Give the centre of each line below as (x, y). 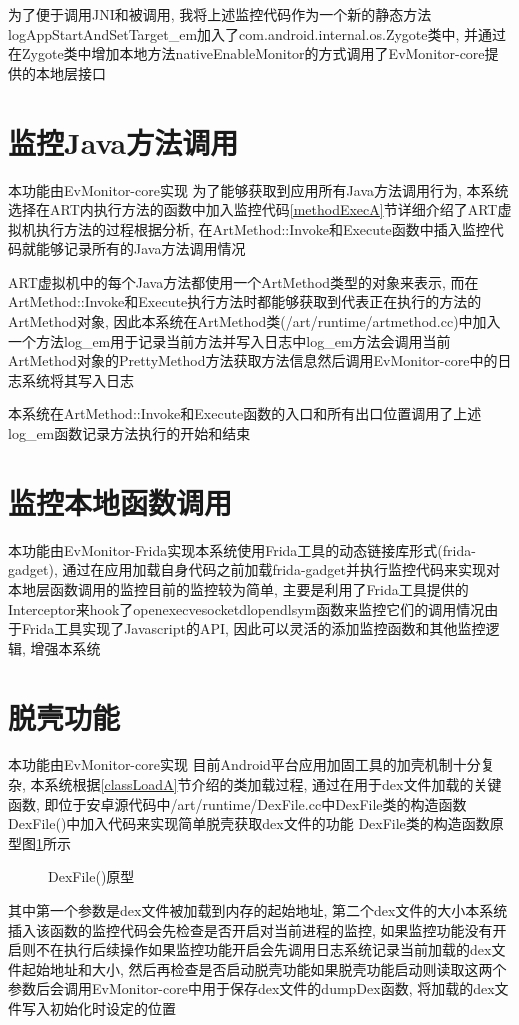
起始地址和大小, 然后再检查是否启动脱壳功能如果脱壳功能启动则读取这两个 (264, 968)
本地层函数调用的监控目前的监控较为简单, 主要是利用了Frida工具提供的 (238, 588)
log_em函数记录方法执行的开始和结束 (129, 433)
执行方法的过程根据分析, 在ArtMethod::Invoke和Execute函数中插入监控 (262, 228)
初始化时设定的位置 (112, 1007)
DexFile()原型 (91, 876)
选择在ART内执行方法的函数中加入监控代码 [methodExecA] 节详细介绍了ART (253, 209)
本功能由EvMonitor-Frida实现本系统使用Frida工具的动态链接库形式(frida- (242, 549)
